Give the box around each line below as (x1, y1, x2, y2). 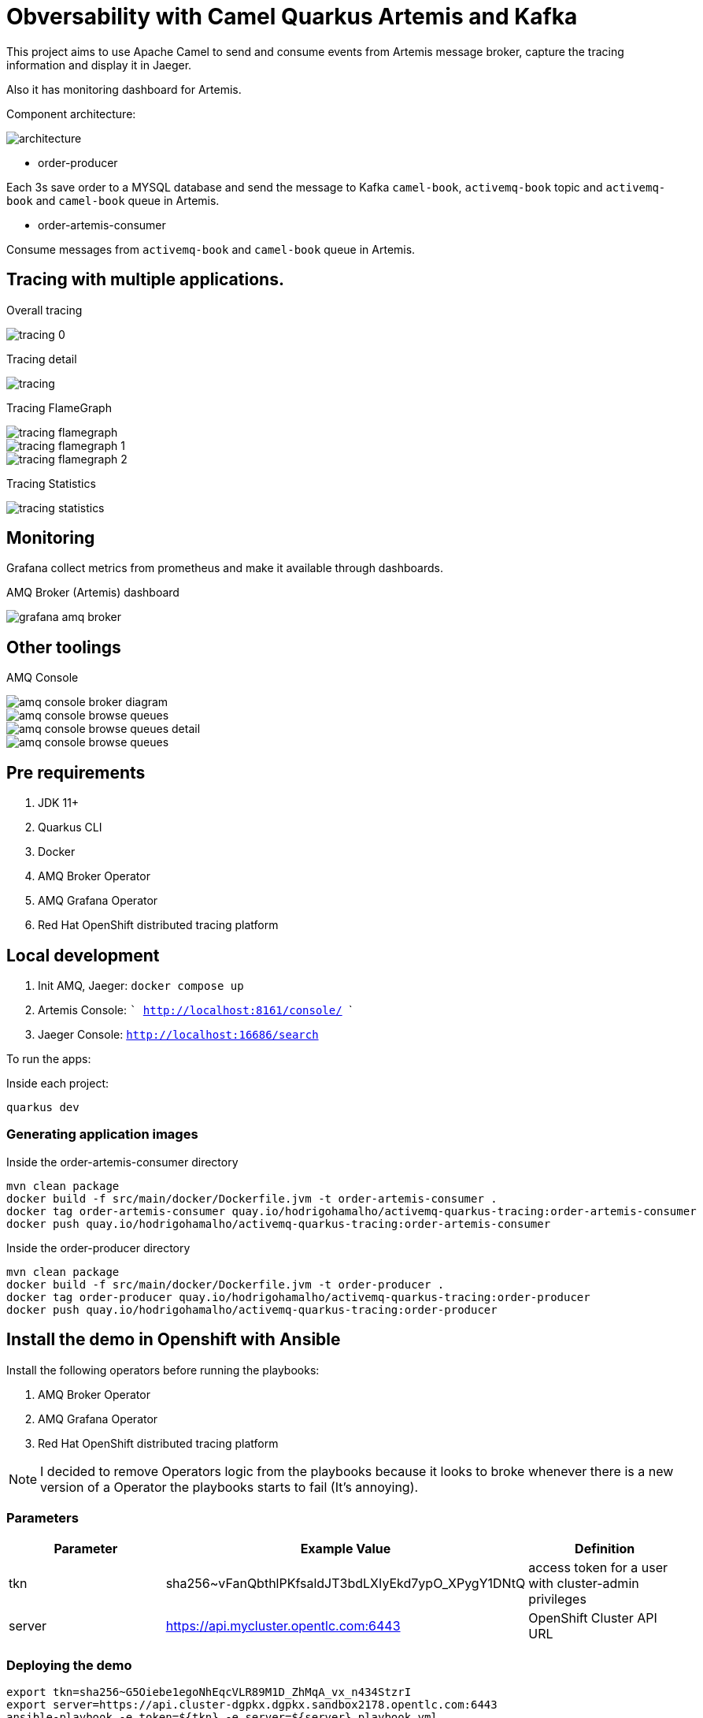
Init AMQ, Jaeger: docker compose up (38, 978, 244, 992)
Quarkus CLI (38, 820, 102, 835)
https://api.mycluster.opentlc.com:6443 (165, 1618, 401, 1634)
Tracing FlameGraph (6, 400, 112, 415)
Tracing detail (6, 351, 77, 366)
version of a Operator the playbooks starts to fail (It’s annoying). (40, 1478, 419, 1495)
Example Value (300, 1541, 391, 1557)
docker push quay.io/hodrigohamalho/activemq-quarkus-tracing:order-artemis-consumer (6, 1217, 551, 1230)
